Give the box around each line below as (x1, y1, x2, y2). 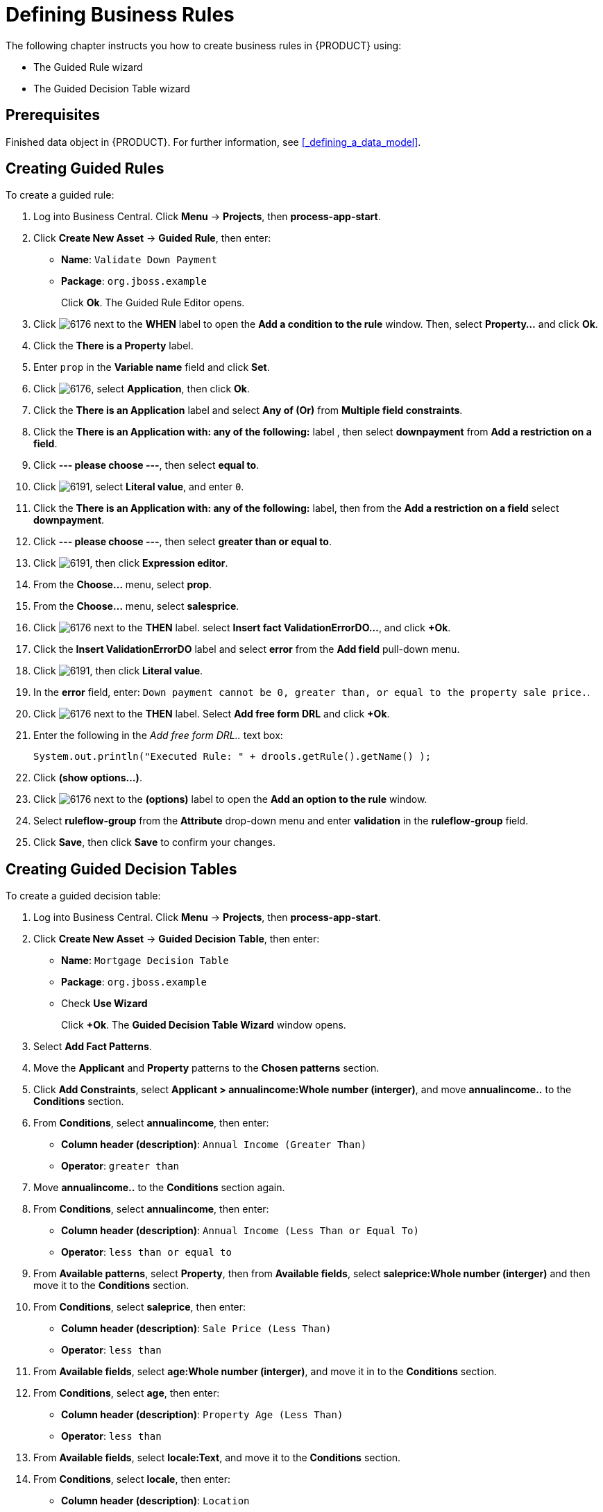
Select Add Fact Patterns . (33, 1040, 152, 1053)
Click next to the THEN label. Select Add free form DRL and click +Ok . (33, 708, 390, 720)
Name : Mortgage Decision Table (61, 954, 229, 967)
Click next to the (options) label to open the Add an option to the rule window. (33, 793, 427, 806)
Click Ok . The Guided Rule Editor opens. (61, 297, 245, 309)
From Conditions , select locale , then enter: (33, 1473, 230, 1486)
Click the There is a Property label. (33, 340, 194, 352)
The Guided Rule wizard (33, 60, 143, 73)
